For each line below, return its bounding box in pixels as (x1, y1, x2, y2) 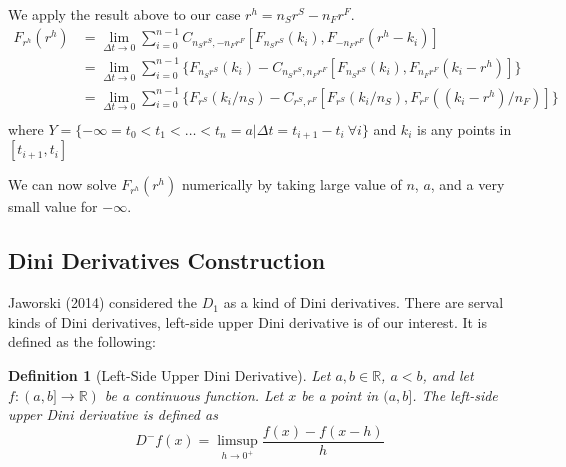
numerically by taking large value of (181, 174, 402, 195)
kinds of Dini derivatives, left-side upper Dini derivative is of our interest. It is (8, 311, 488, 332)
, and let (422, 364, 474, 385)
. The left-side (412, 384, 498, 405)
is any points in (416, 118, 512, 139)
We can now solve (8, 174, 117, 195)
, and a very (430, 174, 505, 195)
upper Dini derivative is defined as (8, 404, 218, 425)
